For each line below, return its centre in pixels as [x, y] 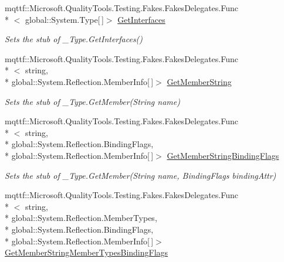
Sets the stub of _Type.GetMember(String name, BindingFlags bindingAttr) [141, 175]
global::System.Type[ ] [64, 19]
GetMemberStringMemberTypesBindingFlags [87, 252]
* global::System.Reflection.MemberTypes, [81, 218]
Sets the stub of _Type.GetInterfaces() [74, 39]
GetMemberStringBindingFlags [223, 155]
